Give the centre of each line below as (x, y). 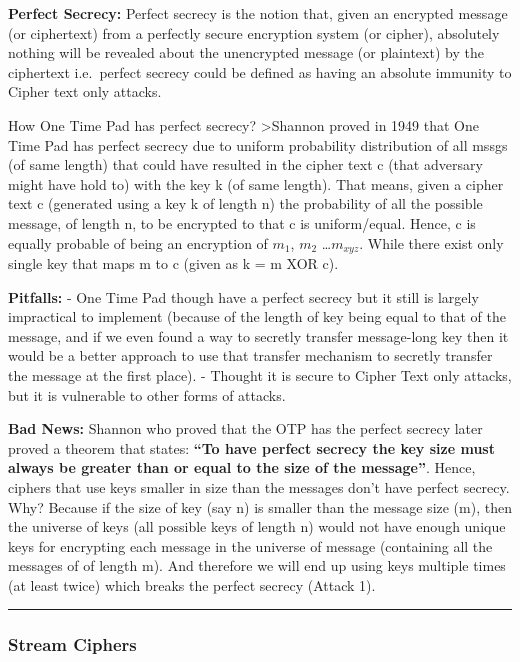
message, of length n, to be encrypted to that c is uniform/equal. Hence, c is (242, 222)
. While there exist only (431, 242)
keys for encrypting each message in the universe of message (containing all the (250, 545)
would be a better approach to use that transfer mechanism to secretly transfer (250, 355)
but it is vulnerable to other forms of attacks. (147, 394)
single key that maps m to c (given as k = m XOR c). (173, 262)
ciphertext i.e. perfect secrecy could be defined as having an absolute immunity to (260, 71)
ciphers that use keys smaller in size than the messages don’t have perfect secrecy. (259, 486)
